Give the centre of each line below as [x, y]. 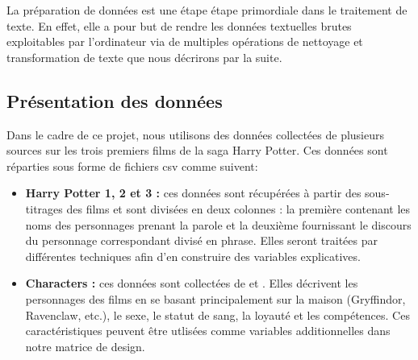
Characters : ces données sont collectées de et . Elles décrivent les [192, 283]
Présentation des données [115, 100]
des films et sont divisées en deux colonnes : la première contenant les [238, 208]
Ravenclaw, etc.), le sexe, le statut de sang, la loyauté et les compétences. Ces [217, 314]
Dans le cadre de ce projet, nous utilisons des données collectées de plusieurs [196, 134]
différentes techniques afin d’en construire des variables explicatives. [193, 256]
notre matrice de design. [85, 346]
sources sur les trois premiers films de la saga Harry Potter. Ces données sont [197, 150]
